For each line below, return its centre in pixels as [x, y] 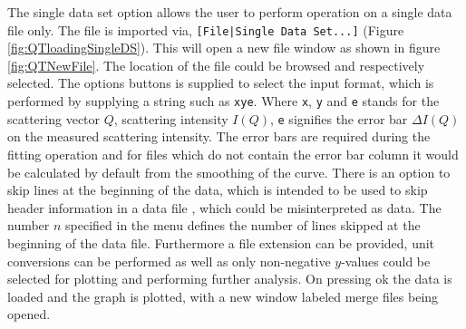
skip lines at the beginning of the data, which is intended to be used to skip [218, 190]
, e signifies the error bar [339, 118]
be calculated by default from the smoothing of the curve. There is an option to [229, 172]
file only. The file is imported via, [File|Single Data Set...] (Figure [206, 29]
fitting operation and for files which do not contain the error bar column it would [233, 154]
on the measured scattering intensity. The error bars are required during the [219, 136]
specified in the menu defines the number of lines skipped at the [243, 225]
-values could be [386, 261]
